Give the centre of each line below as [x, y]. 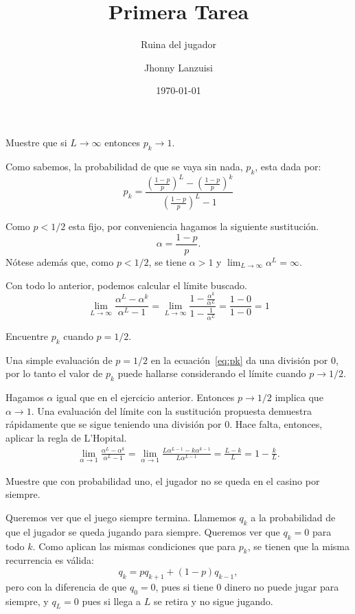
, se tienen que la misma [298, 546]
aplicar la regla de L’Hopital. [66, 437]
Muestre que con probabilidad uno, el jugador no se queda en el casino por [163, 480]
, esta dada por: [288, 166]
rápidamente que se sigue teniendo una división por [114, 424]
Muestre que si [36, 142]
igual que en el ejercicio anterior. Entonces [145, 397]
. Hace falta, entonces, [276, 424]
